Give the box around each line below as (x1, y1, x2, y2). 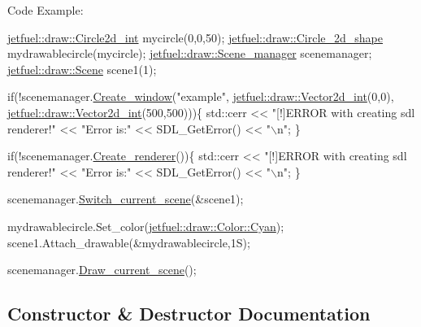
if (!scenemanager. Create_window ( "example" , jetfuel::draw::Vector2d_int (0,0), (7, 88, 394, 105)
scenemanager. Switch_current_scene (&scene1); (7, 190, 244, 207)
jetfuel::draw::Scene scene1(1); (7, 60, 157, 77)
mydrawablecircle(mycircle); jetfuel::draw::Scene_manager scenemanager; (7, 45, 372, 62)
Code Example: (7, 2, 84, 18)
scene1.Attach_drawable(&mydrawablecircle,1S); (7, 233, 250, 251)
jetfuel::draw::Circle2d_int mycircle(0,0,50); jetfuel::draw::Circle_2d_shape (7, 28, 383, 46)
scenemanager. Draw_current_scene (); (7, 261, 197, 278)
